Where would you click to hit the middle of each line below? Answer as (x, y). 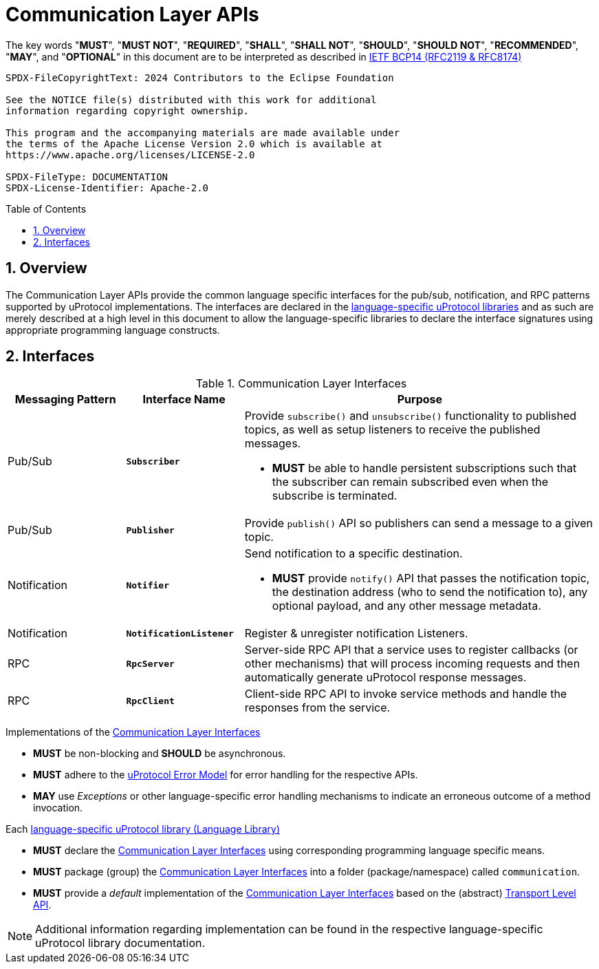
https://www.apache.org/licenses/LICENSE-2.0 (130, 155)
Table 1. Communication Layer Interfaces (301, 384)
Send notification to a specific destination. (353, 554)
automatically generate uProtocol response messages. (385, 678)
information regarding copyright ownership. (128, 110)
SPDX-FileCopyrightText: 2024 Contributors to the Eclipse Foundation (200, 77)
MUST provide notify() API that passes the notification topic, (431, 578)
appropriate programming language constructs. (113, 330)
